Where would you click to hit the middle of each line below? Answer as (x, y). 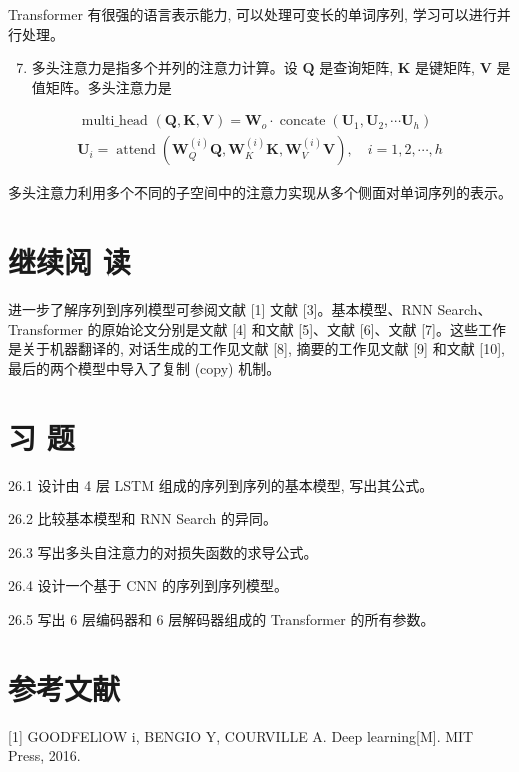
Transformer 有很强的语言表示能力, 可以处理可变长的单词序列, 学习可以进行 (252, 14)
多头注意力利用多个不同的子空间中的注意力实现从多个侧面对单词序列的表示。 (260, 192)
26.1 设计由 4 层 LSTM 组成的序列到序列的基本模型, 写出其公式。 (221, 484)
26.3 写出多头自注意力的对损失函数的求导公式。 (163, 551)
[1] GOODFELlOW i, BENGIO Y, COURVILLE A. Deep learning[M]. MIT (241, 735)
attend (136, 150)
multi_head (114, 121)
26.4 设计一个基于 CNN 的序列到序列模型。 (148, 585)
